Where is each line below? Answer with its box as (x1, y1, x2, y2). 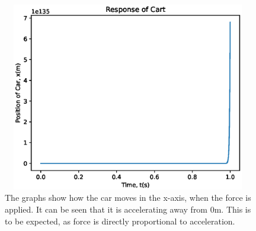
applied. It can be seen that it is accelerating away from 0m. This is (5, 203, 251, 215)
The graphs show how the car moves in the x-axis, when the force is (5, 191, 251, 204)
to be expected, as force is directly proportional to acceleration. (5, 214, 235, 227)
